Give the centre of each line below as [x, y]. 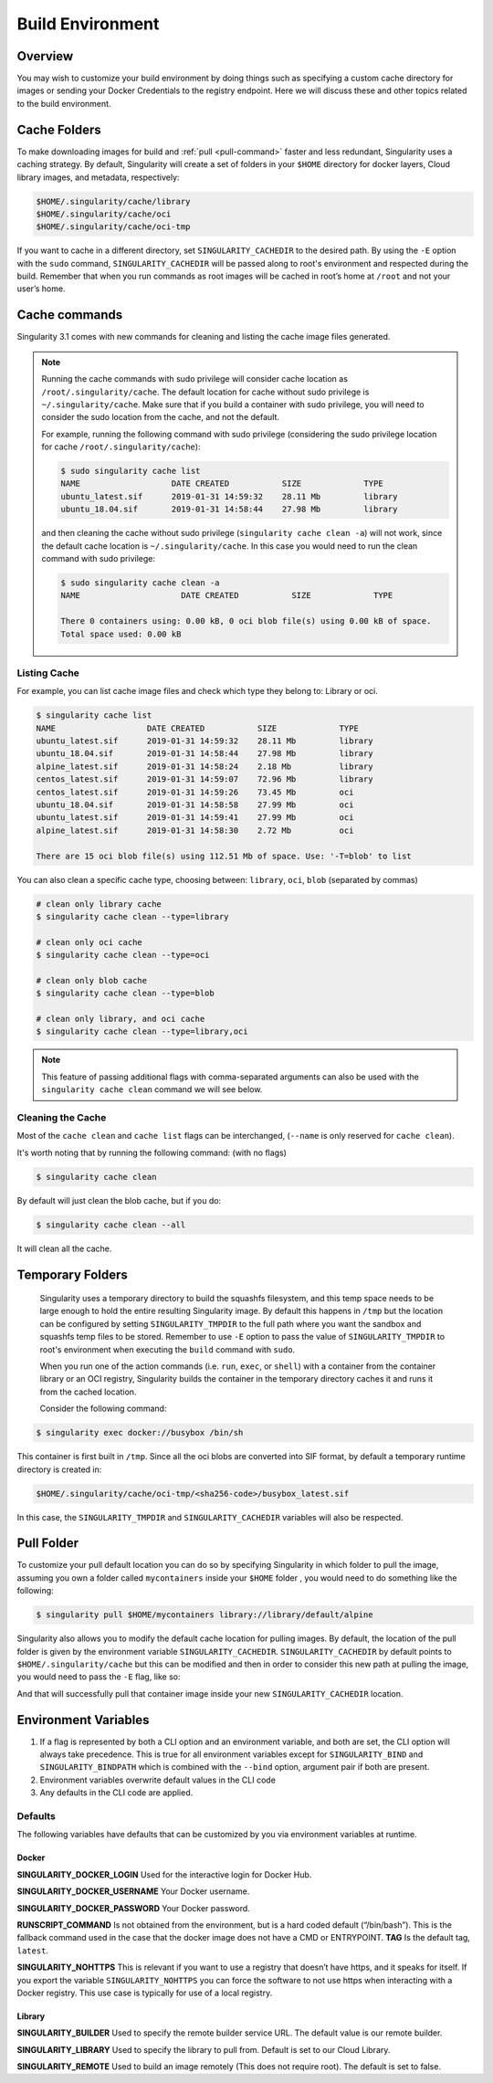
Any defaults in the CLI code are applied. [116, 1793]
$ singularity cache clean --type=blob [125, 994]
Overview [45, 56]
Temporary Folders [72, 1274]
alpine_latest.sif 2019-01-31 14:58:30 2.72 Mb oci [195, 830]
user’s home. [41, 289]
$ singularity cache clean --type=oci [123, 955]
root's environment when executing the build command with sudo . [168, 1349]
